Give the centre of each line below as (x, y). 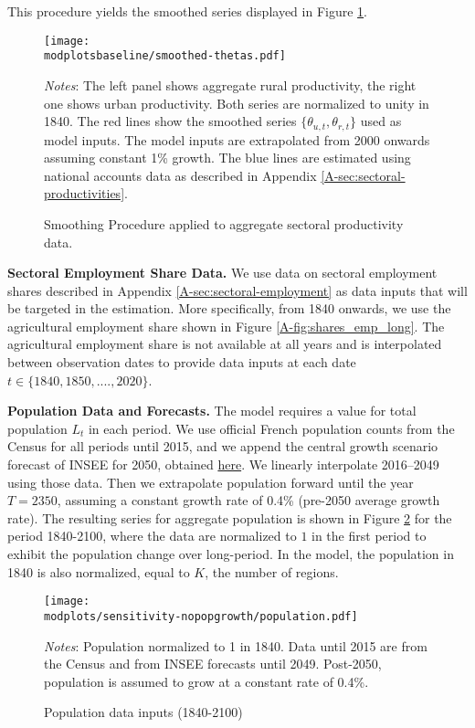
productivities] (84, 193)
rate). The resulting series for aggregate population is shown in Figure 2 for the (230, 517)
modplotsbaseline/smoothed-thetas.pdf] (165, 56)
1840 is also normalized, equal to (99, 571)
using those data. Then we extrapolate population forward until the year (211, 482)
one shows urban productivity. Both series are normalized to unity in (237, 103)
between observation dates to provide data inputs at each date (182, 362)
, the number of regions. (272, 571)
